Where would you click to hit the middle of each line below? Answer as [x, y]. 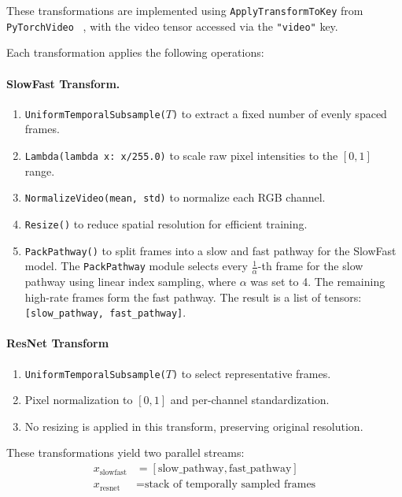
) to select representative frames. [251, 373]
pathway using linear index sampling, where [130, 281]
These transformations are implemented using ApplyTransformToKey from [185, 10]
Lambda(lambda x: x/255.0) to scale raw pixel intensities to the [181, 155]
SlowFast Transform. [63, 83]
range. [40, 171]
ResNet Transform [58, 343]
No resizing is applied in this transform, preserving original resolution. [194, 426]
